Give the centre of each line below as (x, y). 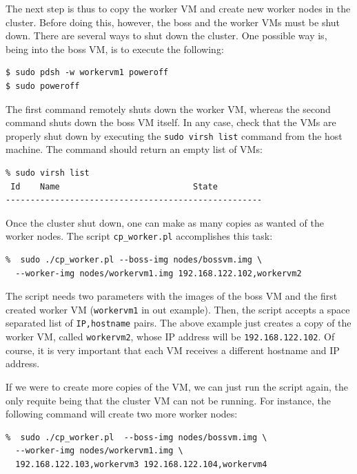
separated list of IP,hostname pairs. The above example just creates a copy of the (178, 323)
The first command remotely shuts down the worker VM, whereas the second (168, 109)
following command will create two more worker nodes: (122, 414)
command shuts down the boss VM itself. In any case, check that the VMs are (171, 122)
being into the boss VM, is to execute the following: (115, 49)
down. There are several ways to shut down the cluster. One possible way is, (166, 35)
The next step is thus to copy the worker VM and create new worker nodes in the (178, 8)
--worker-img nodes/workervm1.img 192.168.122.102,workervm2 (159, 273)
